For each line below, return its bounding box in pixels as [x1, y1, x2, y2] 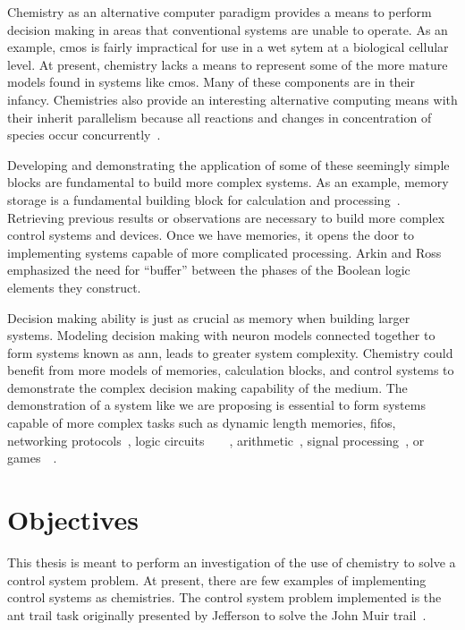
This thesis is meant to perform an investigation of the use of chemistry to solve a [7, 552, 456, 571]
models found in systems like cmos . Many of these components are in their [7, 72, 415, 91]
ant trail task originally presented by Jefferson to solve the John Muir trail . [7, 605, 427, 624]
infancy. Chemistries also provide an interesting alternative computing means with [7, 89, 458, 108]
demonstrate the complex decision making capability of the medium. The [7, 378, 408, 396]
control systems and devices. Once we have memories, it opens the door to [7, 226, 415, 244]
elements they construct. [7, 277, 141, 296]
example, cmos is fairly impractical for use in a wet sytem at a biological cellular [7, 38, 449, 56]
